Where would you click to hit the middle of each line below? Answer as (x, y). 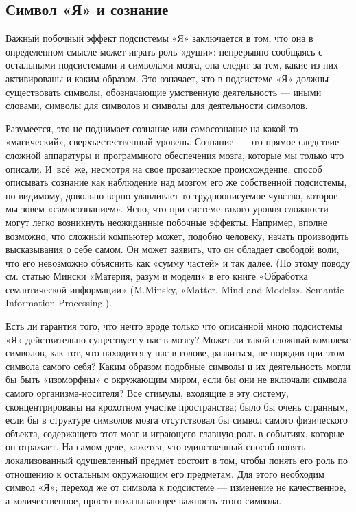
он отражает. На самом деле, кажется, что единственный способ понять (156, 447)
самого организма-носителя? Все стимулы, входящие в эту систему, (147, 393)
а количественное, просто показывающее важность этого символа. (144, 500)
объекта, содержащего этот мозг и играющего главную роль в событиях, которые (175, 433)
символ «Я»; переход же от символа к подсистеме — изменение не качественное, (176, 487)
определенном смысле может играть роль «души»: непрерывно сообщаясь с (164, 51)
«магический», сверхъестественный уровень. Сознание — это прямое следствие (173, 142)
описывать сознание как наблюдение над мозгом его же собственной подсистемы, (176, 182)
